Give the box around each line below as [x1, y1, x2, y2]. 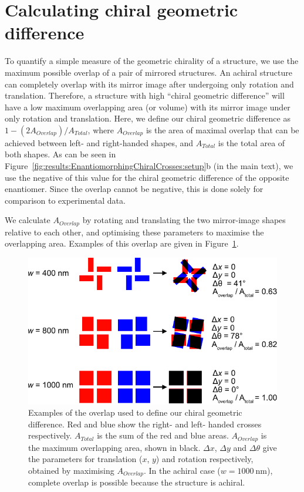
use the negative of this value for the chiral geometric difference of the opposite [5, 171, 289, 183]
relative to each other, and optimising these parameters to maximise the [5, 225, 264, 238]
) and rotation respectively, [156, 453, 254, 465]
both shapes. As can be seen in [5, 148, 116, 160]
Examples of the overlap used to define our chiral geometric [28, 406, 242, 419]
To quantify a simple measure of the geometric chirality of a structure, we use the [5, 55, 299, 67]
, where [87, 123, 114, 136]
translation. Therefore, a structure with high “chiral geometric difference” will [5, 89, 285, 102]
